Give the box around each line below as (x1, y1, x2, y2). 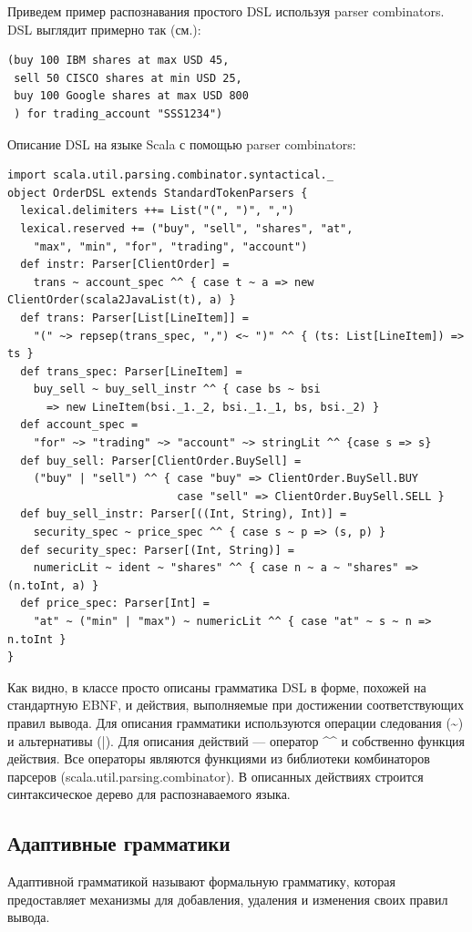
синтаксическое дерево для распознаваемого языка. (7, 784, 291, 804)
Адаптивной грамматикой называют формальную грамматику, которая (7, 872, 395, 891)
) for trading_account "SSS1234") (14, 107, 223, 120)
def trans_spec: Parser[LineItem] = (20, 364, 242, 378)
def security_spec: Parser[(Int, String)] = (20, 543, 294, 557)
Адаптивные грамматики (7, 829, 231, 857)
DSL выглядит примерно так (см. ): (7, 19, 201, 38)
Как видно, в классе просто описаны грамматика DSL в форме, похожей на (7, 677, 426, 696)
